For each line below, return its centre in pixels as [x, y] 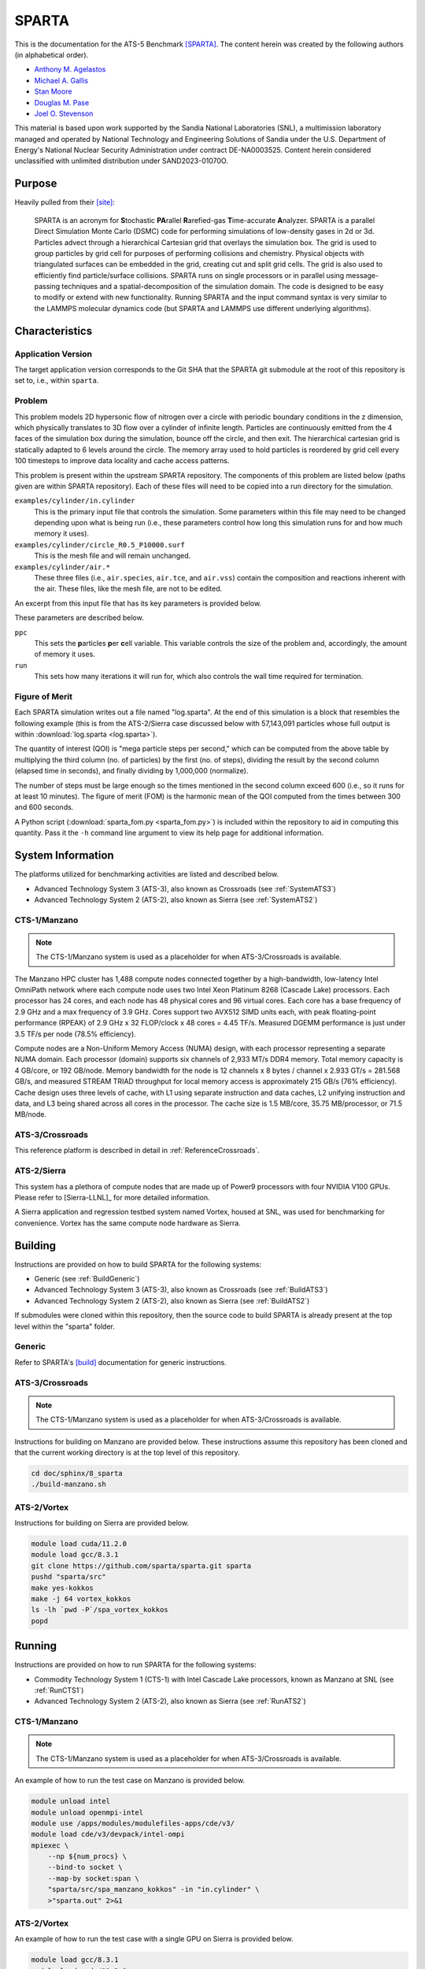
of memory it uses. [65, 654]
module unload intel [70, 1801]
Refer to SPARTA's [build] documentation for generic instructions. [121, 1362]
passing [47, 287]
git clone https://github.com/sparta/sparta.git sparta [141, 1566]
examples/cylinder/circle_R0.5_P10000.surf [100, 545]
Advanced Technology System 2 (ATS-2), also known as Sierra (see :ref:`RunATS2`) [170, 1701]
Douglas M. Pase [62, 102]
